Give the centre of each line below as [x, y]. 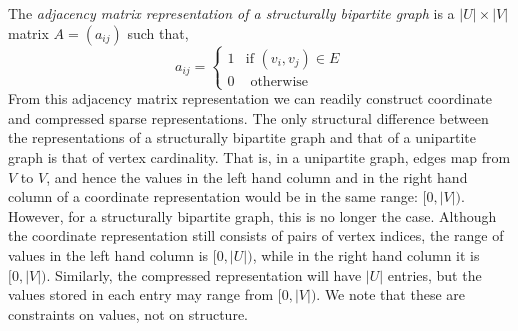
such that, [158, 32]
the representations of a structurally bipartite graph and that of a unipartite [242, 137]
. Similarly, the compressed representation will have [204, 274]
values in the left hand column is [108, 254]
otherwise [279, 81]
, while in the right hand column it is [366, 254]
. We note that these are [390, 294]
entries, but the [434, 274]
